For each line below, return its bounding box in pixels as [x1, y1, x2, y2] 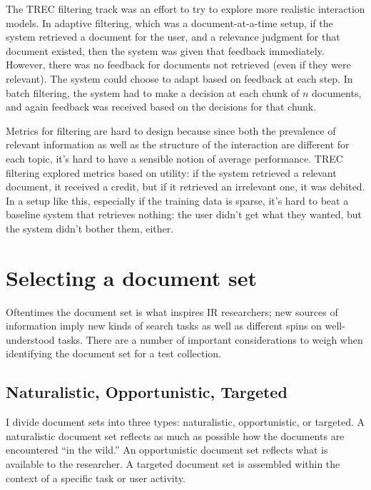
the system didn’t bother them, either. [6, 220, 174, 235]
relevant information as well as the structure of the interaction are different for [6, 137, 350, 152]
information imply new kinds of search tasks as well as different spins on [6, 318, 322, 333]
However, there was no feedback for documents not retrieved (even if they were [6, 57, 351, 72]
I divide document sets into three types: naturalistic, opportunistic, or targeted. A [6, 414, 365, 429]
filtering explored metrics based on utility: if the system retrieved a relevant [6, 165, 337, 180]
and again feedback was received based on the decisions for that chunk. [6, 99, 317, 114]
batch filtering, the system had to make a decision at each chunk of [6, 85, 300, 100]
